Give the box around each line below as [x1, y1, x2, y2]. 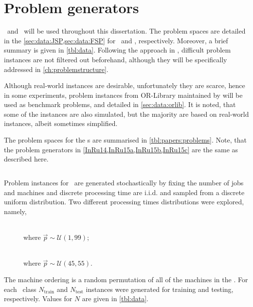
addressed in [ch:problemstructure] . [4, 64, 108, 74]
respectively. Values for [4, 293, 72, 304]
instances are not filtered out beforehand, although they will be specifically [4, 54, 227, 64]
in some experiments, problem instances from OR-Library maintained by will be [4, 90, 243, 100]
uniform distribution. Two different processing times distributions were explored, [4, 197, 244, 207]
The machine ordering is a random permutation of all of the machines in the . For [4, 274, 248, 284]
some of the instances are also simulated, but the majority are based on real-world [4, 108, 249, 119]
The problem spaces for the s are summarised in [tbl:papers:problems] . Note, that [4, 135, 247, 145]
